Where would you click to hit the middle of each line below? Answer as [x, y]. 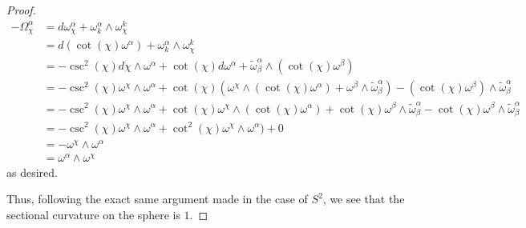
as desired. [32, 172]
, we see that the [364, 199]
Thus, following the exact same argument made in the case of [157, 199]
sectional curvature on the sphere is [93, 214]
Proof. [21, 10]
